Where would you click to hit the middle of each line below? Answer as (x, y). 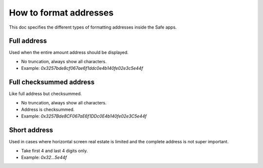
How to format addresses (61, 13)
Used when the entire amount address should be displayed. (69, 52)
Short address (31, 130)
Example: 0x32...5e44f (44, 157)
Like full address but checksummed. (46, 94)
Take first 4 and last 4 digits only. (54, 151)
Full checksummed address (52, 82)
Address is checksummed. (48, 109)
